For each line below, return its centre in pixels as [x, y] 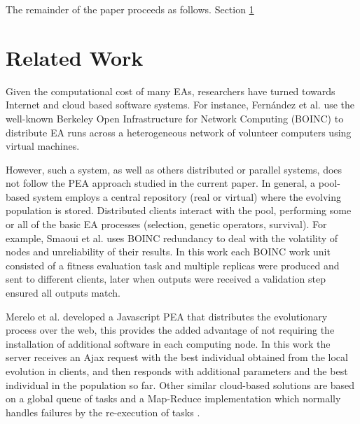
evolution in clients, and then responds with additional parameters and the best [177, 371]
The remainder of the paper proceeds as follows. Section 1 [130, 9]
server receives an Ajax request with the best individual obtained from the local [177, 357]
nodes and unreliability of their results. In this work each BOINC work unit [168, 252]
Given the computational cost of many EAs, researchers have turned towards [171, 91]
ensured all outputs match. [63, 293]
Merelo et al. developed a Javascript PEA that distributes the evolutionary [167, 316]
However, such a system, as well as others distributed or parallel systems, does [174, 169]
